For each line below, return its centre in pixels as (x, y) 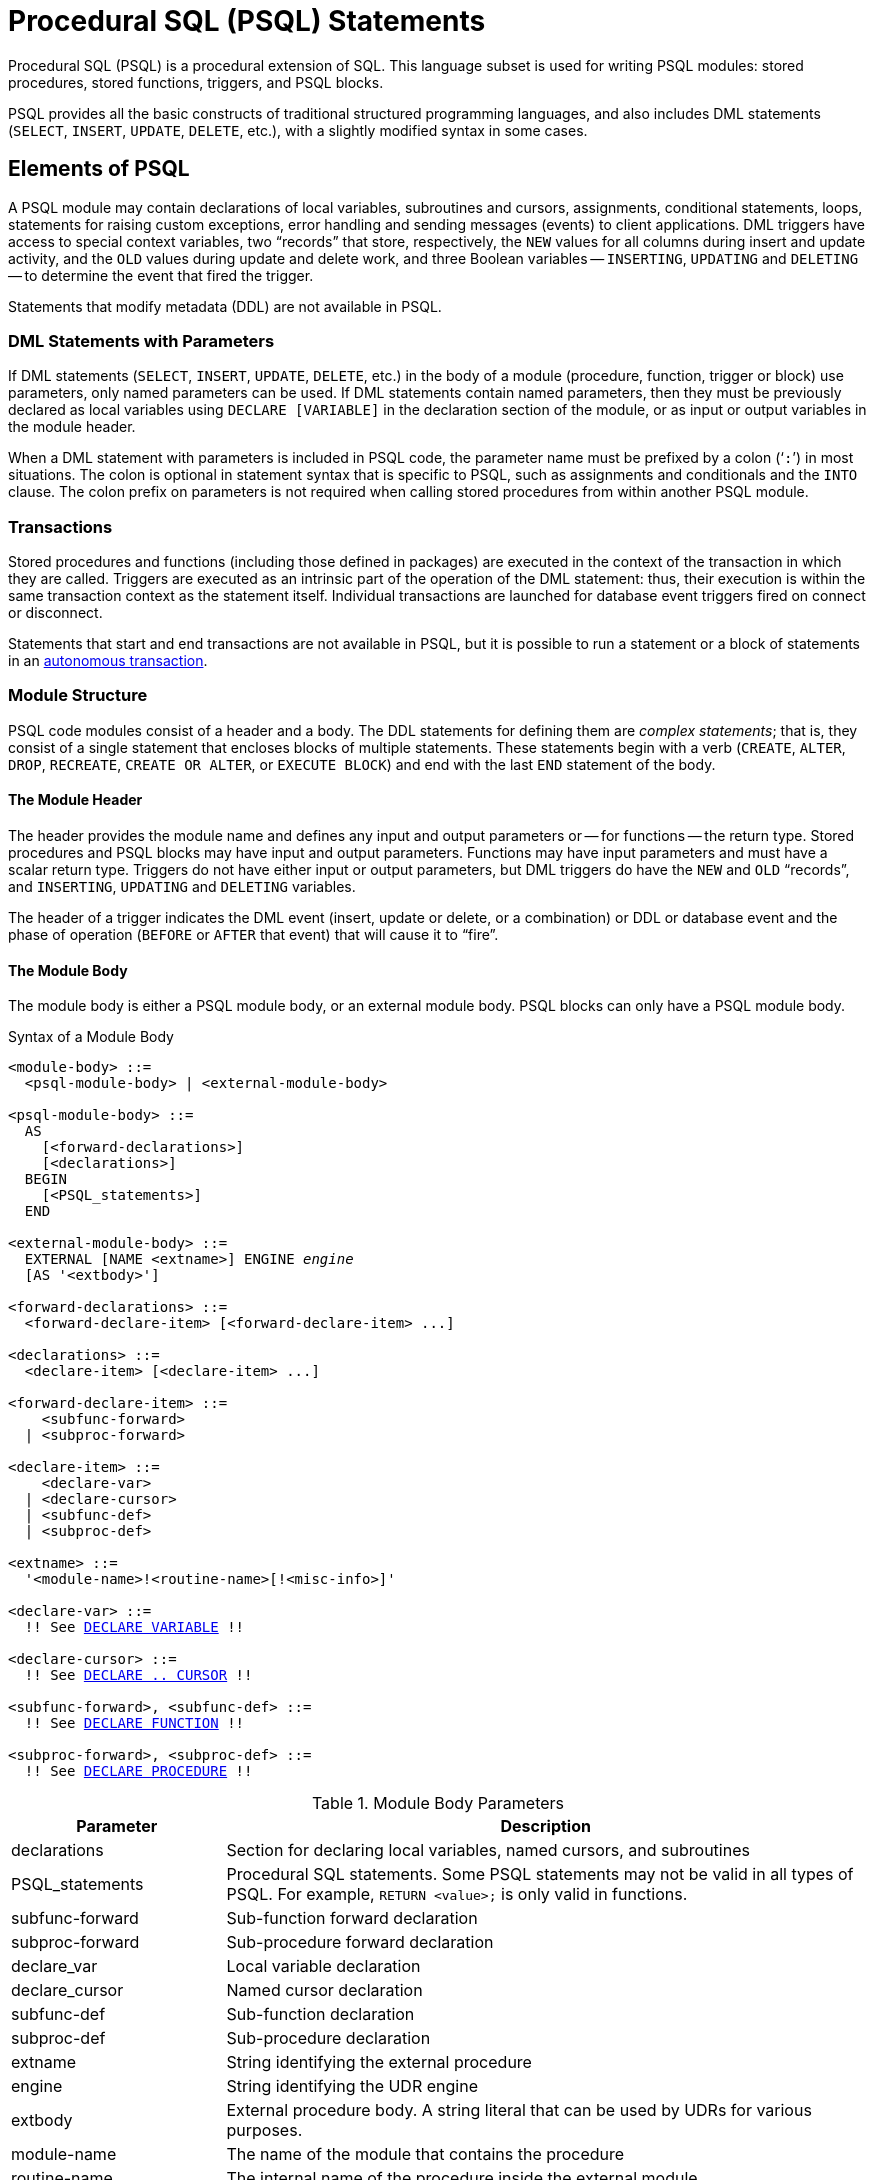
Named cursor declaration (324, 1990)
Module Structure (78, 695)
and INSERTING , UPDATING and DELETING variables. (182, 887)
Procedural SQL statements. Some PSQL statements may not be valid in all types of (540, 1874)
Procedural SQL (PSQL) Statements (247, 21)
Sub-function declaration (320, 2014)
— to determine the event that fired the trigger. (161, 275)
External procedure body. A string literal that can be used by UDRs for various (519, 2110)
